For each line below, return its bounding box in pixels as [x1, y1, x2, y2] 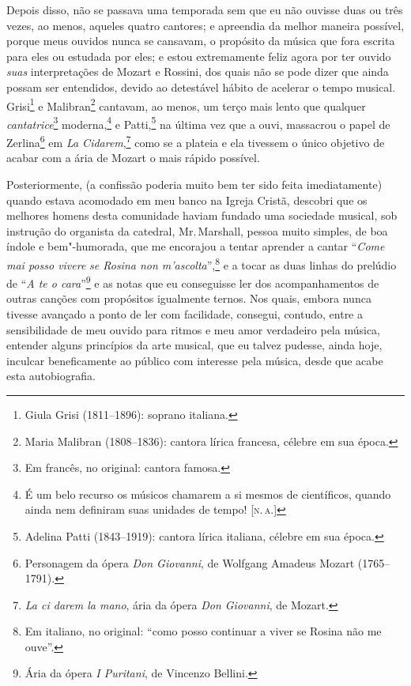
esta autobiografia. [6, 367, 96, 384]
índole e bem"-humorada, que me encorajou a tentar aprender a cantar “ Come [6, 238, 385, 254]
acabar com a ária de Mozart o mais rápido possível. [6, 149, 260, 166]
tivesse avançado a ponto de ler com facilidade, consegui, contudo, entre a [6, 305, 363, 322]
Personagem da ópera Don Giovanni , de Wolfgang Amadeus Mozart [25, 554, 355, 571]
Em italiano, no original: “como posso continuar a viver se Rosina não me [25, 623, 382, 639]
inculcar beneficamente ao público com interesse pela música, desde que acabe [6, 352, 383, 368]
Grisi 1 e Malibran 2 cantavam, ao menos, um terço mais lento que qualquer [6, 95, 366, 114]
